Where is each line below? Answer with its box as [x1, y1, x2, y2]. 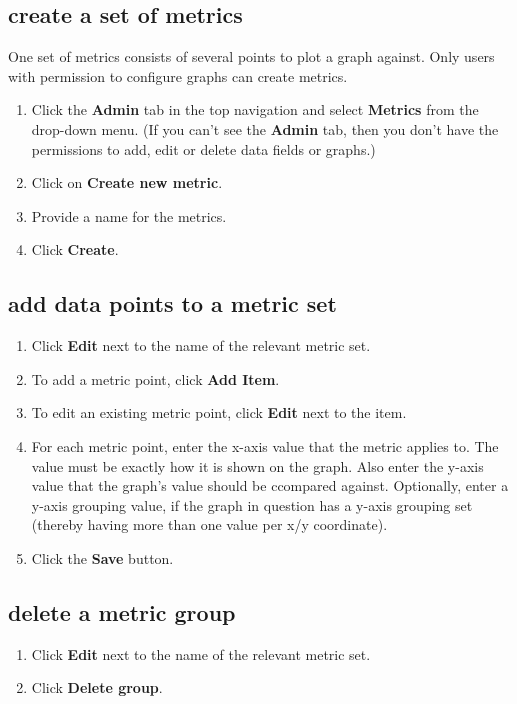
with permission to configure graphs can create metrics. [8, 65, 348, 86]
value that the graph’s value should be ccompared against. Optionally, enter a [31, 475, 509, 496]
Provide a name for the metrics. [31, 205, 227, 226]
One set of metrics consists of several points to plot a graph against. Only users [8, 46, 495, 67]
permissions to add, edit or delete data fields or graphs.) [31, 138, 376, 159]
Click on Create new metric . [31, 172, 223, 193]
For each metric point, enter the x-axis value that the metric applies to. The [31, 435, 499, 456]
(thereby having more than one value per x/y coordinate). [31, 514, 388, 535]
